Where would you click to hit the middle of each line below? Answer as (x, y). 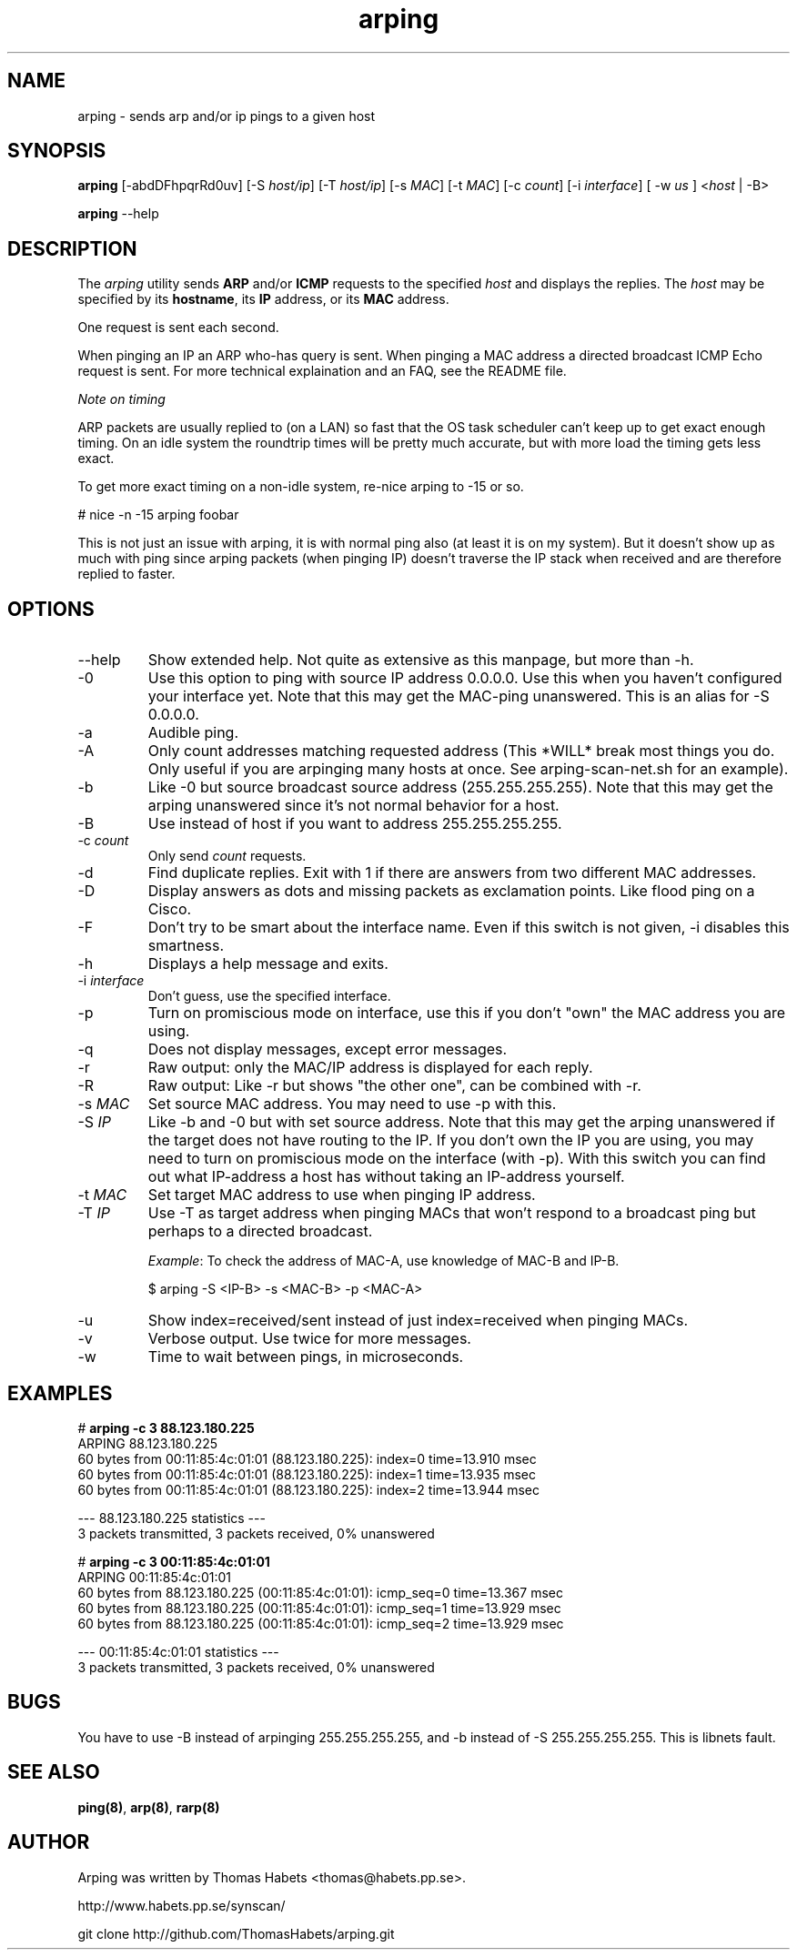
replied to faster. (126, 574)
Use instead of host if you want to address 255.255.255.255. (355, 824)
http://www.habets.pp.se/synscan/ (182, 1905)
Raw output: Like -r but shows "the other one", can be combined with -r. (394, 1086)
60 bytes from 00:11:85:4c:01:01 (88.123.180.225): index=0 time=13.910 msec (307, 1458)
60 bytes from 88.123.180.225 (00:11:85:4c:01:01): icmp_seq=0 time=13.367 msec (320, 1592)
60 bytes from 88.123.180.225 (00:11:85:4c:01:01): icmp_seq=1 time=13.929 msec (319, 1608)
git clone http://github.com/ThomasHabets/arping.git (236, 1933)
